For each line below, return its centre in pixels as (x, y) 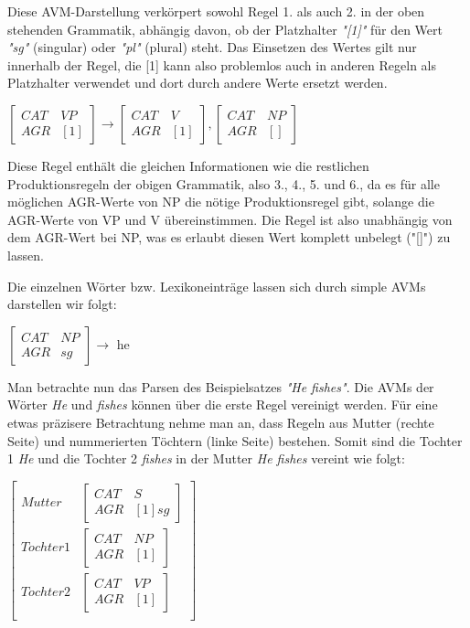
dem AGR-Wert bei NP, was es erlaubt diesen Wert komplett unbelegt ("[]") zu (229, 237)
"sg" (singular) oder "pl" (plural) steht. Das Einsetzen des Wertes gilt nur (212, 47)
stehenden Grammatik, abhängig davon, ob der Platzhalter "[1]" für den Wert (225, 29)
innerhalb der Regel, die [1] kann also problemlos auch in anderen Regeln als (222, 64)
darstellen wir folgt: (62, 304)
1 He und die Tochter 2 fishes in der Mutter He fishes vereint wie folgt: (206, 458)
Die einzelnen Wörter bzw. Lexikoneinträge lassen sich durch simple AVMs (217, 286)
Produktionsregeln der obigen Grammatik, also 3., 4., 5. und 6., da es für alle (224, 183)
